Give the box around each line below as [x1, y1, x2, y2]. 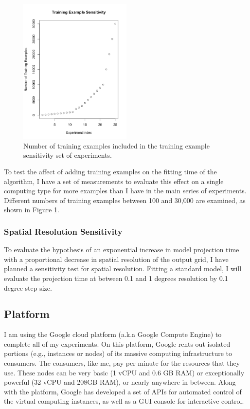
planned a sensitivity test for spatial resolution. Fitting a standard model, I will [4, 263, 242, 274]
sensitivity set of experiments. [23, 150, 112, 160]
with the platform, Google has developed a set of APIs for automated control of [4, 386, 242, 396]
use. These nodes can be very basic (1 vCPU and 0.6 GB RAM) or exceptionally [4, 367, 245, 377]
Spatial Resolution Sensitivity [4, 225, 123, 237]
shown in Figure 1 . [4, 204, 59, 215]
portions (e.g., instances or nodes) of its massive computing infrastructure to [4, 348, 232, 358]
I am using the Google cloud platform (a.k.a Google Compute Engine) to [4, 329, 222, 339]
